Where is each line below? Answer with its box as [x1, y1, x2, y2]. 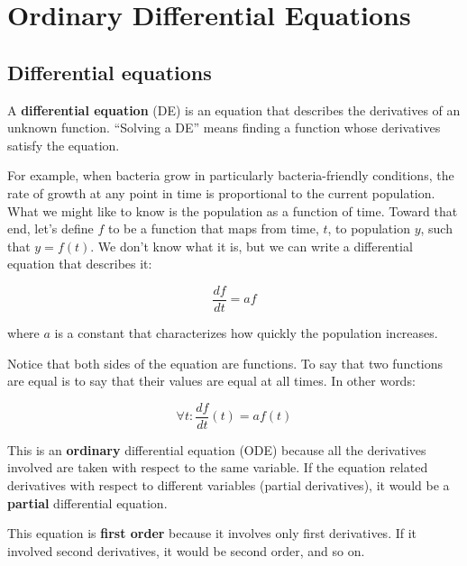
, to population [327, 219, 410, 238]
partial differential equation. [7, 493, 168, 512]
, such [420, 219, 453, 238]
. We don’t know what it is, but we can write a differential [90, 236, 413, 255]
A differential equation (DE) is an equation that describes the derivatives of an [7, 100, 461, 119]
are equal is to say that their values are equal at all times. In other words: [7, 371, 416, 390]
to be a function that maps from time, [107, 219, 319, 238]
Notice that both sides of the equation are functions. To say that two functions [7, 353, 444, 372]
